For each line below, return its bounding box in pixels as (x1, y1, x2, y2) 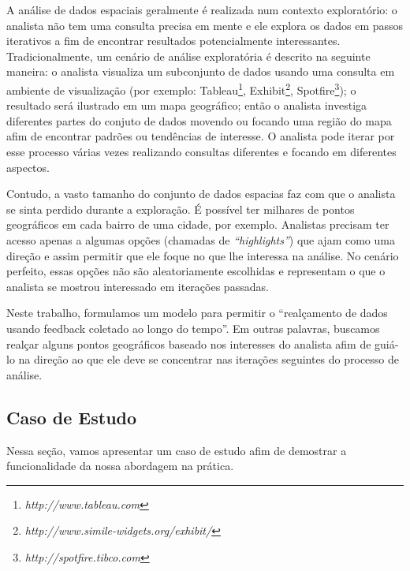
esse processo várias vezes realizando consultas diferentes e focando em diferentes (6, 144, 397, 159)
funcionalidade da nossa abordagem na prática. (6, 457, 234, 474)
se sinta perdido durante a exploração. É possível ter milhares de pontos (6, 200, 355, 217)
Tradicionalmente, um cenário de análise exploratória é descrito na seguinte (6, 47, 371, 64)
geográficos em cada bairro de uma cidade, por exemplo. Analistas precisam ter (6, 216, 389, 233)
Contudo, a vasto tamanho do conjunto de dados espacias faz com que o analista (6, 185, 396, 202)
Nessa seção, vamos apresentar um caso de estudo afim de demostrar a (6, 442, 347, 458)
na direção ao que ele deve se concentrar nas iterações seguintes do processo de (18, 351, 400, 368)
